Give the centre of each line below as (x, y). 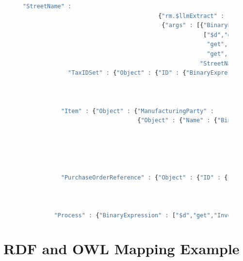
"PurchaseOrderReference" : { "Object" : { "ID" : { (144, 177)
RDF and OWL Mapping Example (121, 248)
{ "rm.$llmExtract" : (191, 16)
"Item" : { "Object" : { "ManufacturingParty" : (137, 111)
